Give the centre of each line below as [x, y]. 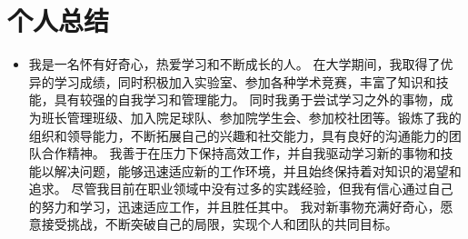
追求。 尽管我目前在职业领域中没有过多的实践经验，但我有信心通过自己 [241, 189]
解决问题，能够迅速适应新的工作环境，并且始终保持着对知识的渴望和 [258, 170]
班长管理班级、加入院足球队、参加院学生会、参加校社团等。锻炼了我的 [251, 117]
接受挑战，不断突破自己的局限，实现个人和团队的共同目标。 [219, 224]
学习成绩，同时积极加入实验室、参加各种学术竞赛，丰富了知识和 [245, 81]
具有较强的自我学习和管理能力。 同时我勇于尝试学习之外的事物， [247, 100]
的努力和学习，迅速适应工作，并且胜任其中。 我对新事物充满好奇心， [234, 206]
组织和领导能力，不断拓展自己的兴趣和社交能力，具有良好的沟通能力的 [239, 135]
